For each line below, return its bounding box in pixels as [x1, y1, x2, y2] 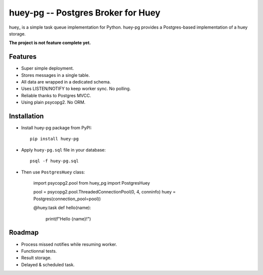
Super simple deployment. [21, 66, 74, 71]
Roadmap [9, 228, 39, 237]
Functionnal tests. [21, 248, 57, 254]
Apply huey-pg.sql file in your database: [21, 147, 106, 153]
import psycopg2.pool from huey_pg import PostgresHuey [33, 180, 150, 186]
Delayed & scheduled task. [21, 261, 75, 267]
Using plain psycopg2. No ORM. [21, 100, 86, 105]
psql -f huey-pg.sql [30, 158, 79, 164]
